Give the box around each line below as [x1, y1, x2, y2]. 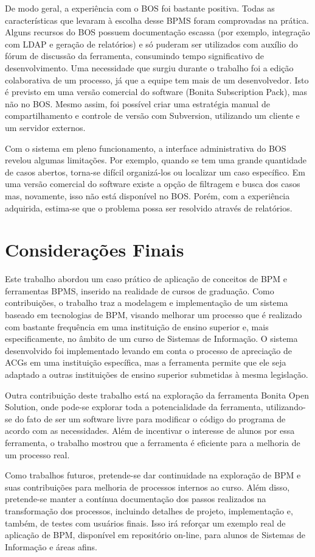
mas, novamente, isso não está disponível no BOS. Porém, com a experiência [5, 189, 290, 202]
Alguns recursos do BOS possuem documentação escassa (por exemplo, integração [5, 26, 310, 38]
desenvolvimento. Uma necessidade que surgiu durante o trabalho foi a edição [5, 61, 294, 74]
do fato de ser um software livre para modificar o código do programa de [15, 412, 286, 425]
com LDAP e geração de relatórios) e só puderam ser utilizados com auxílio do [5, 37, 298, 50]
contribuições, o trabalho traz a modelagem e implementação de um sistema [5, 296, 288, 309]
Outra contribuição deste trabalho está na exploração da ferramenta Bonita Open [5, 388, 309, 401]
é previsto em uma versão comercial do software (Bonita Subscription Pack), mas [5, 85, 308, 98]
